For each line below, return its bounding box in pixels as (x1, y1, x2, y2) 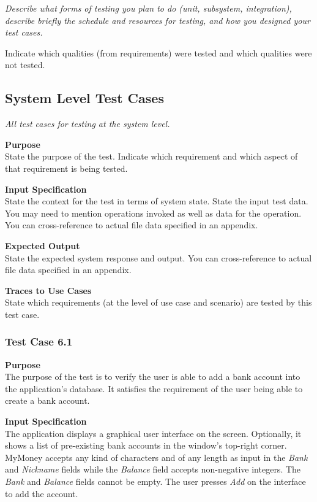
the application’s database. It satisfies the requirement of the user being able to (5, 382, 303, 395)
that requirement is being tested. (5, 161, 128, 174)
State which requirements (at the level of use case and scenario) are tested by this (5, 296, 312, 309)
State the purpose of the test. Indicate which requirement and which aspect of (5, 150, 298, 163)
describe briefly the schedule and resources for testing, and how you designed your (5, 14, 310, 26)
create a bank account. (5, 394, 90, 407)
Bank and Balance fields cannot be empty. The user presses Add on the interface (5, 475, 306, 488)
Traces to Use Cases (5, 284, 92, 296)
